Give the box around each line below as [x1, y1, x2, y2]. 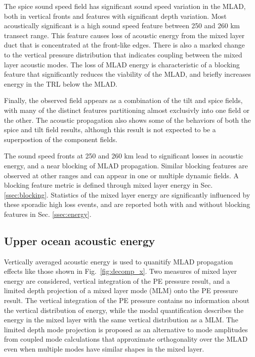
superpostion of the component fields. [4, 134, 118, 144]
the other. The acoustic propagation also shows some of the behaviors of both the [4, 114, 251, 125]
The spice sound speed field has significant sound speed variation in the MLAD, [4, 1, 246, 11]
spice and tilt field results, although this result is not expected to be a [4, 124, 216, 135]
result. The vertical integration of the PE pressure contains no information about [4, 295, 250, 306]
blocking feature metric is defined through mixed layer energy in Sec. [4, 180, 213, 190]
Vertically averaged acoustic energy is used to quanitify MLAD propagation [4, 256, 233, 266]
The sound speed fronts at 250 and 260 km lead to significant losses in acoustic [4, 151, 244, 161]
